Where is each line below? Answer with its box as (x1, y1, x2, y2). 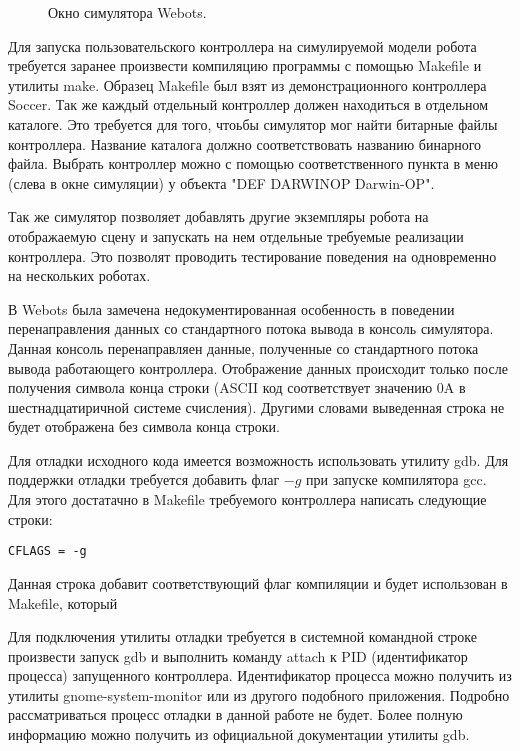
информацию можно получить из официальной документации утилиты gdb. (8, 724, 470, 745)
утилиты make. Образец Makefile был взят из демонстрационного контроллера (8, 74, 487, 95)
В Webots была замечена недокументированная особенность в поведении (8, 298, 455, 319)
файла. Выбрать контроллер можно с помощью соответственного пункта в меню (8, 153, 498, 174)
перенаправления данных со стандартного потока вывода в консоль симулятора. (8, 318, 494, 339)
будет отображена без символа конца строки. (8, 416, 280, 437)
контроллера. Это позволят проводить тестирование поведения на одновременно (8, 245, 497, 266)
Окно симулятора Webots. (48, 2, 207, 22)
